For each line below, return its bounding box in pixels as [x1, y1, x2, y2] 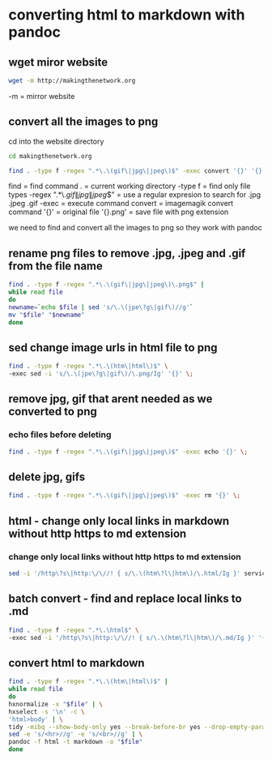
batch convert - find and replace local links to [8, 592, 242, 606]
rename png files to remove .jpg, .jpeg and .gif [8, 246, 246, 260]
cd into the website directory [8, 136, 104, 146]
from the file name [8, 259, 104, 273]
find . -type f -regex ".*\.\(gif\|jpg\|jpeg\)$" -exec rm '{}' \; [8, 492, 241, 500]
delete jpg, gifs [8, 470, 86, 484]
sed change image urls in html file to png [8, 341, 218, 354]
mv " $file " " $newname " [8, 311, 85, 319]
